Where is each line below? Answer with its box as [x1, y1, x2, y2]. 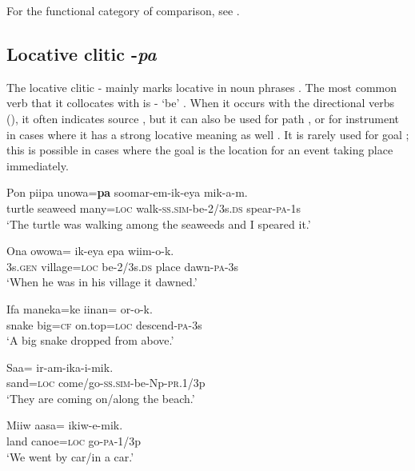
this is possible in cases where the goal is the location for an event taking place [6, 142, 393, 158]
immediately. [6, 157, 69, 174]
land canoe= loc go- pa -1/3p [6, 433, 142, 449]
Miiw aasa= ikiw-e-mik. [6, 417, 123, 433]
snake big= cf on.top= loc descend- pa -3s [6, 316, 202, 333]
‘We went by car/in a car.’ [6, 448, 134, 465]
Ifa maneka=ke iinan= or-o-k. [6, 300, 153, 317]
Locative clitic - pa [6, 41, 157, 66]
